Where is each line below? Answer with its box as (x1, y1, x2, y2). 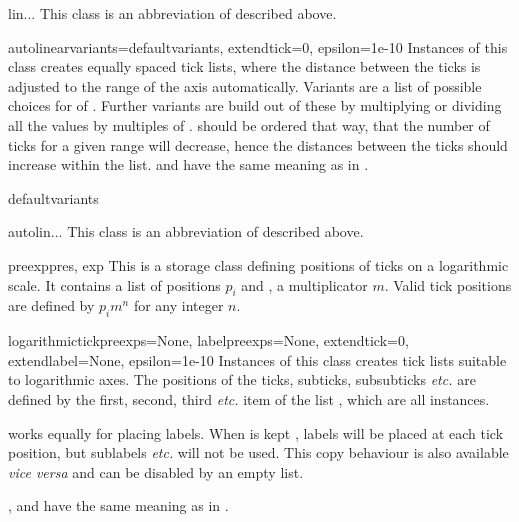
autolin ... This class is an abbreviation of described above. (8, 221, 364, 242)
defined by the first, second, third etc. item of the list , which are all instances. (8, 388, 490, 409)
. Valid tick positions (384, 274, 512, 295)
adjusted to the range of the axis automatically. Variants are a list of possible (8, 75, 482, 96)
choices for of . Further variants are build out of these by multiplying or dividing (8, 95, 502, 116)
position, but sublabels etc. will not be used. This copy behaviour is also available (8, 442, 509, 463)
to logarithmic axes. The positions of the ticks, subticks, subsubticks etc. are (8, 369, 476, 390)
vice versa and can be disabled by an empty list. (8, 461, 304, 482)
